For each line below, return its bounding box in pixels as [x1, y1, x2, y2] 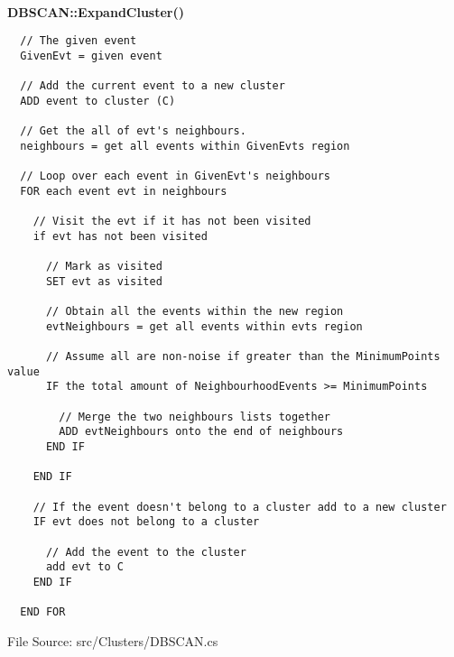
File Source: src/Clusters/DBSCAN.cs [7, 631, 218, 650]
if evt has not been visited [32, 229, 208, 243]
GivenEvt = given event [20, 49, 162, 62]
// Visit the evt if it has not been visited [32, 215, 311, 228]
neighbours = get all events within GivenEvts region [20, 139, 350, 153]
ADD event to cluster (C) [20, 94, 176, 107]
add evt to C [45, 560, 124, 574]
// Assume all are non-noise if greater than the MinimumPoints [45, 349, 440, 363]
